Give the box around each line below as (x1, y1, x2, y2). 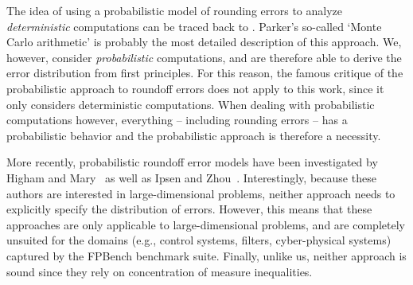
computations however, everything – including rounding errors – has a (6, 111, 348, 128)
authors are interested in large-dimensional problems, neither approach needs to (6, 185, 395, 201)
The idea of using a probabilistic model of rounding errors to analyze (6, 2, 343, 18)
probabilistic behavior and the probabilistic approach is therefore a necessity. (6, 127, 381, 143)
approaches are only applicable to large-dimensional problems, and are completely (6, 216, 405, 232)
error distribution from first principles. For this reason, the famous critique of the (6, 64, 403, 81)
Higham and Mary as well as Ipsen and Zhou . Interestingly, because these (6, 169, 376, 185)
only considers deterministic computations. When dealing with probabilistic (6, 96, 375, 112)
